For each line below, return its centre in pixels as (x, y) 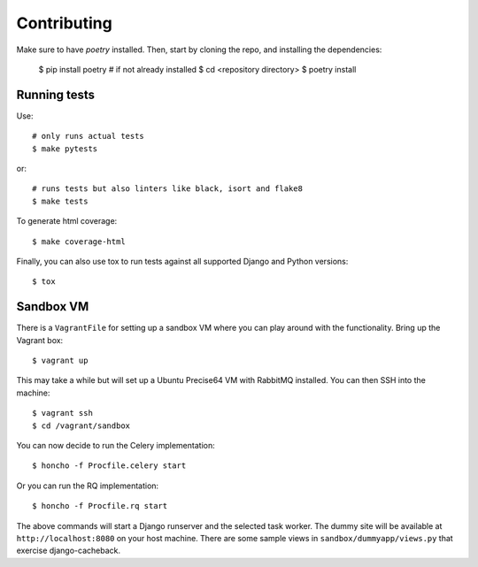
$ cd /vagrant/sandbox (81, 425)
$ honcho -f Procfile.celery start (109, 466)
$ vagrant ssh (62, 413)
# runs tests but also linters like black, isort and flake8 (167, 189)
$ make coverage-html (79, 241)
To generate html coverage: (67, 221)
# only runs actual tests (89, 136)
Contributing (64, 23)
